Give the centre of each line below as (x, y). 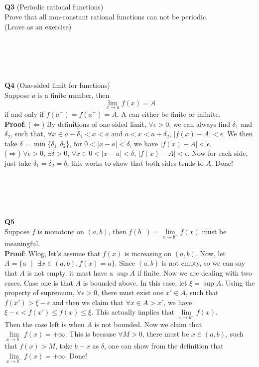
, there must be (166, 334)
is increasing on (148, 253)
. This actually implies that (133, 312)
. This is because (90, 334)
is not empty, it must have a (70, 273)
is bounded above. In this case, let (135, 282)
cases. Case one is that (39, 282)
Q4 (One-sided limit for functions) (57, 85)
